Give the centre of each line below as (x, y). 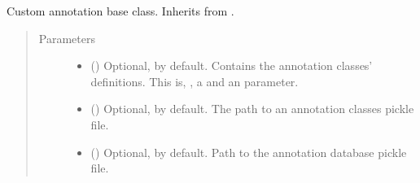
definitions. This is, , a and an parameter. (195, 81)
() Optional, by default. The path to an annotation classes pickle (252, 109)
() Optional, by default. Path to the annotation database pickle (249, 152)
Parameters (67, 38)
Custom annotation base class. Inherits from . (120, 11)
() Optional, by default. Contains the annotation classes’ (232, 65)
